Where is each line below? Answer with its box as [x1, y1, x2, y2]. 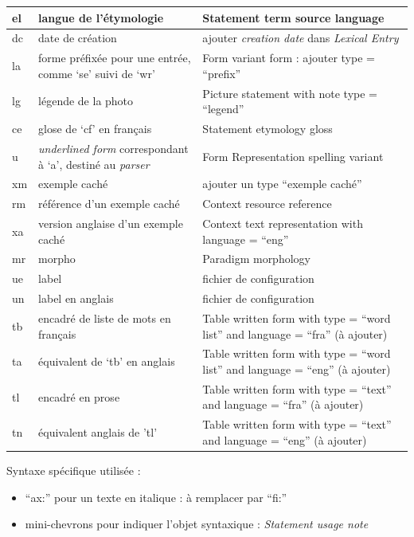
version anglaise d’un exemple [38, 215, 183, 232]
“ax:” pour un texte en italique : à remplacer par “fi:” [25, 488, 287, 505]
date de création [38, 29, 117, 46]
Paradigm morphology [202, 250, 310, 267]
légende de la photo [38, 92, 134, 109]
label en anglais [38, 290, 114, 307]
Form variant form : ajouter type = [202, 49, 375, 66]
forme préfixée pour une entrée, [38, 49, 191, 66]
